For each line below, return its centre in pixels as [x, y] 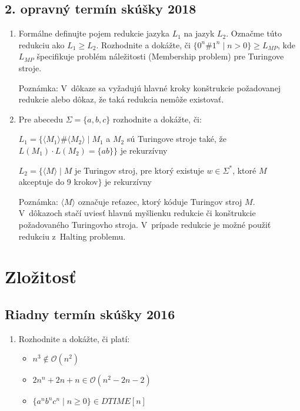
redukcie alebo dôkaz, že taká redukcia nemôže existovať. [121, 99]
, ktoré [244, 170]
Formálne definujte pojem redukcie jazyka [94, 33]
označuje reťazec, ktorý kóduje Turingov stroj [160, 201]
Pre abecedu [41, 119]
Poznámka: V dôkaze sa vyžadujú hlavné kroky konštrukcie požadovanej [150, 87]
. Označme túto [254, 33]
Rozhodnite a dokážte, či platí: [74, 338]
